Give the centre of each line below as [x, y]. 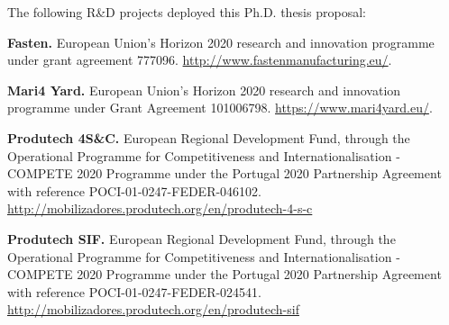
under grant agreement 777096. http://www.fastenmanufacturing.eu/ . [200, 60]
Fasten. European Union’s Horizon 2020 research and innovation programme [221, 42]
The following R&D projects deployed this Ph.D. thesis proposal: [187, 12]
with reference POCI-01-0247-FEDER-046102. [135, 190]
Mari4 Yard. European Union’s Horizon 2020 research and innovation [204, 90]
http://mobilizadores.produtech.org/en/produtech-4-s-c [160, 208]
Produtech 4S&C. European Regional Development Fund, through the [209, 137]
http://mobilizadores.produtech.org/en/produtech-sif [153, 309]
